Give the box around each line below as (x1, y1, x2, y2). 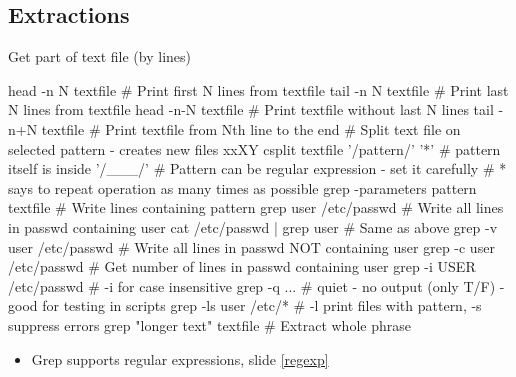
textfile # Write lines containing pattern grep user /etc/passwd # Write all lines (8, 197, 504, 218)
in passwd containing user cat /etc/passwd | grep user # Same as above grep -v (8, 216, 498, 237)
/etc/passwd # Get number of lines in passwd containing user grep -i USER (8, 256, 476, 277)
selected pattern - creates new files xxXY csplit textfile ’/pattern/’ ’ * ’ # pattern (8, 138, 501, 159)
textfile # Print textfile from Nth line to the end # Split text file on (41, 118, 461, 139)
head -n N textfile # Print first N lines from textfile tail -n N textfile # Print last (8, 79, 509, 100)
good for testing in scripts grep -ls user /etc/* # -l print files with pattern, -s (8, 295, 482, 316)
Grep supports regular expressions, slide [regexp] (31, 348, 329, 369)
